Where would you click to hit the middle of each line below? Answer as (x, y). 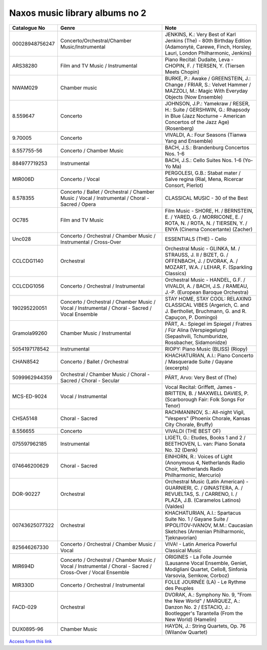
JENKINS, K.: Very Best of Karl (200, 34)
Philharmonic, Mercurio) (193, 475)
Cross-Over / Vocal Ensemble (95, 572)
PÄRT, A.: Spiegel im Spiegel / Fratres (208, 324)
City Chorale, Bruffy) (189, 424)
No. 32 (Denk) (181, 450)
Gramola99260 (30, 333)
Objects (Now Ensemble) (194, 97)
